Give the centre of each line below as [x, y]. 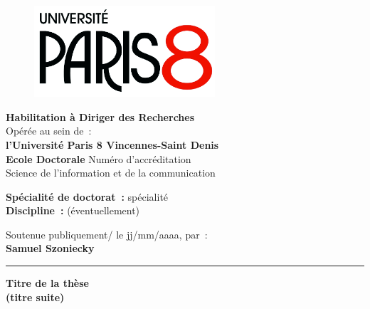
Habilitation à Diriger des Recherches [100, 116]
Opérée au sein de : [49, 131]
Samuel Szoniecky [50, 248]
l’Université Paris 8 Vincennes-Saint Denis [112, 144]
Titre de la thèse [47, 283]
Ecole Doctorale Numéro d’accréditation [99, 158]
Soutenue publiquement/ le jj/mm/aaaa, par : [107, 234]
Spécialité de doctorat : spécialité [87, 196]
